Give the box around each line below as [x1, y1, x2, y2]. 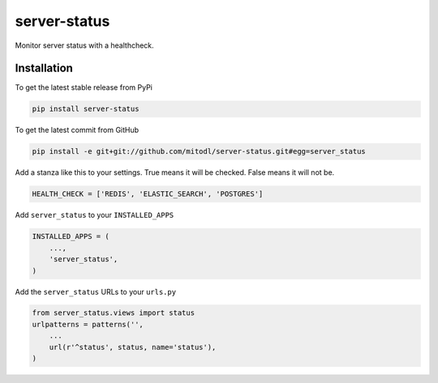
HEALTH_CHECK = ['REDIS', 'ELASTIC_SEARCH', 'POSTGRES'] [32, 189, 264, 198]
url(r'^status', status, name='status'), [49, 343, 217, 351]
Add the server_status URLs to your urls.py [15, 287, 177, 296]
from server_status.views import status [32, 309, 195, 317]
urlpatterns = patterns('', [32, 320, 144, 329]
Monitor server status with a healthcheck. [15, 40, 154, 50]
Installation [15, 62, 73, 75]
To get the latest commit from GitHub [15, 126, 140, 135]
